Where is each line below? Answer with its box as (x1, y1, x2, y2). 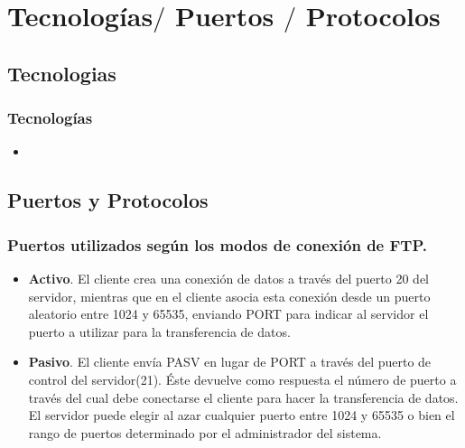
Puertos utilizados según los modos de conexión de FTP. (7, 233, 427, 256)
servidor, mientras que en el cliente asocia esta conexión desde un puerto (28, 286, 431, 305)
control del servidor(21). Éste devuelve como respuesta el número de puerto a (28, 369, 457, 388)
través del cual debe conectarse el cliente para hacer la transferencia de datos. (28, 387, 459, 406)
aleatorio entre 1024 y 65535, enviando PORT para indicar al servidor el (28, 304, 429, 323)
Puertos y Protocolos (7, 186, 209, 214)
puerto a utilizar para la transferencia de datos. (28, 322, 291, 341)
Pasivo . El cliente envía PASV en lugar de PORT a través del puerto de (28, 352, 432, 371)
